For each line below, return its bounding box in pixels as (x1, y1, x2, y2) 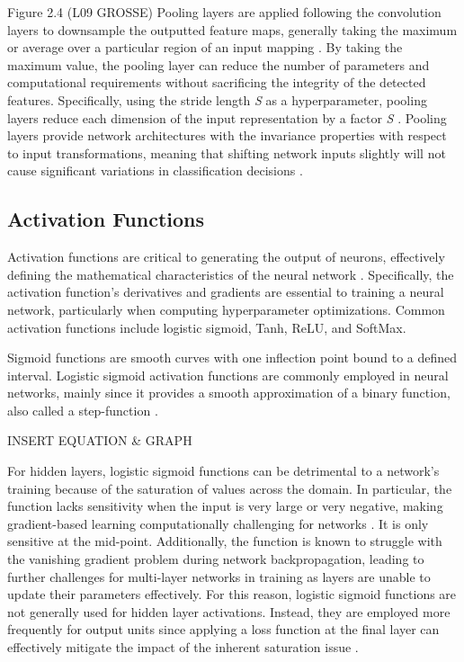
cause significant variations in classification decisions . (7, 161, 303, 180)
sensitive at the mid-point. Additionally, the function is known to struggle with (7, 532, 442, 550)
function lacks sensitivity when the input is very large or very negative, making (7, 497, 443, 515)
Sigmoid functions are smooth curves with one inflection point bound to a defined (7, 348, 458, 367)
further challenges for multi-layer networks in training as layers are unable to (7, 567, 431, 586)
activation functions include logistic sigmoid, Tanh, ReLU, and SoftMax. (7, 318, 406, 336)
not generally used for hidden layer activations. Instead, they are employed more (7, 602, 451, 621)
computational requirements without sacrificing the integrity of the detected (7, 73, 426, 92)
